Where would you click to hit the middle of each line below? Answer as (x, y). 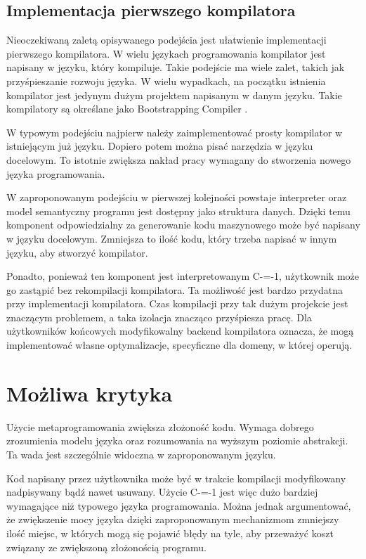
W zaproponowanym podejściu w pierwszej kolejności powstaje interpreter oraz (177, 197)
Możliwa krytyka (90, 393)
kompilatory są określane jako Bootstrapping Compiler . (127, 109)
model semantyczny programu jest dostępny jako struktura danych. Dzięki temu (178, 211)
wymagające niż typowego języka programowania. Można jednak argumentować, (179, 505)
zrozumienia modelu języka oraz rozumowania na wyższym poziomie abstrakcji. (177, 441)
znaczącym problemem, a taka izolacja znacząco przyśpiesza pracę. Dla (159, 317)
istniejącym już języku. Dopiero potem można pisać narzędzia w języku (160, 146)
